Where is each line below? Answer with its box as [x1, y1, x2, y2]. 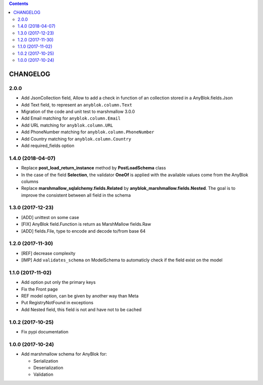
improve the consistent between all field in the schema [21, 192, 131, 198]
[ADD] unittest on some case [21, 214, 79, 220]
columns [21, 178, 38, 184]
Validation [33, 371, 54, 377]
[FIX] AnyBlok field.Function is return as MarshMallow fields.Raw [21, 221, 151, 227]
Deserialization [33, 365, 63, 370]
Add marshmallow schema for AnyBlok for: [21, 351, 107, 357]
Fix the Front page [21, 286, 58, 292]
